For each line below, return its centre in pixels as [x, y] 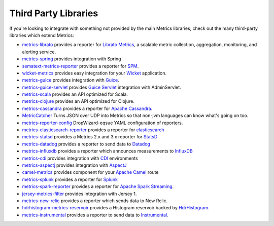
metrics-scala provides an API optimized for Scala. [75, 94]
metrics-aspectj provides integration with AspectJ [74, 165]
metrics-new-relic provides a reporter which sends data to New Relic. [95, 201]
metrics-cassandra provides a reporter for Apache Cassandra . [87, 108]
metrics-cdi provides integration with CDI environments [80, 158]
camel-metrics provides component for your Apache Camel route [90, 172]
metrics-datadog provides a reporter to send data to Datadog [86, 144]
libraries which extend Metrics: [42, 35]
